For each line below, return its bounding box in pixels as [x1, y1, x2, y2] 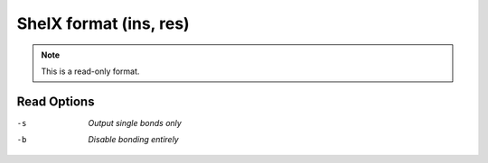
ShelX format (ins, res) [16, 14, 190, 33]
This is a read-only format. [41, 66, 140, 77]
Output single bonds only [88, 117, 183, 128]
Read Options [16, 94, 95, 109]
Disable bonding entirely [88, 134, 180, 145]
